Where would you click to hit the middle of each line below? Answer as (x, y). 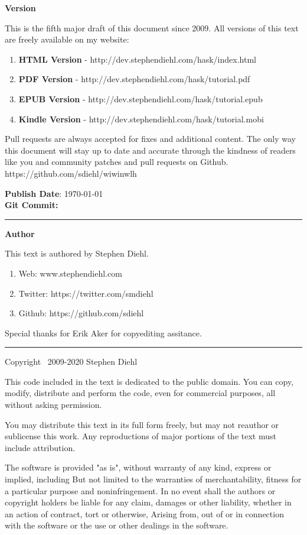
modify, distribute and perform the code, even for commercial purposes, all (140, 393)
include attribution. (40, 447)
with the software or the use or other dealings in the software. (117, 525)
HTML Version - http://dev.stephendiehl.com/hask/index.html (137, 59)
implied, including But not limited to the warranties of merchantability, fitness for (153, 479)
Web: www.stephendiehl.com (70, 273)
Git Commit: (32, 205)
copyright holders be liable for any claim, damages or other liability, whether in (148, 502)
